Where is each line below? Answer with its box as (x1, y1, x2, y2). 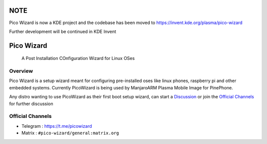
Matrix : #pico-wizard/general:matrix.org (21, 130, 119, 136)
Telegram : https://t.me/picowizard (21, 123, 92, 129)
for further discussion (9, 101, 54, 107)
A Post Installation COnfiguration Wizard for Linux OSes (21, 56, 135, 61)
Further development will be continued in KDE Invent (9, 29, 116, 34)
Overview (9, 68, 33, 75)
